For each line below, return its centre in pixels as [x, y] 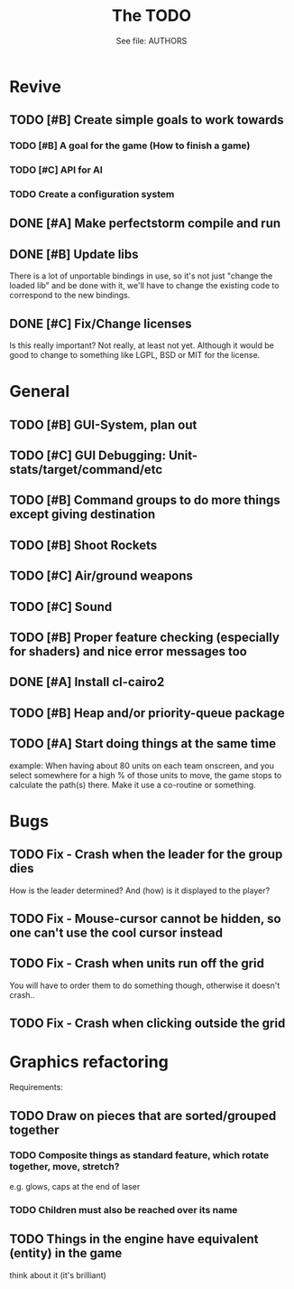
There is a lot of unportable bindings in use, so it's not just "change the [141, 276]
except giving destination [83, 515]
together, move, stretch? [64, 1167]
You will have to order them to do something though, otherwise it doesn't [145, 985]
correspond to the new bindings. [70, 296]
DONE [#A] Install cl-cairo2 [87, 682]
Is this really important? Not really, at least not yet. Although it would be [142, 345]
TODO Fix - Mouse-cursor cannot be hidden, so [145, 919]
